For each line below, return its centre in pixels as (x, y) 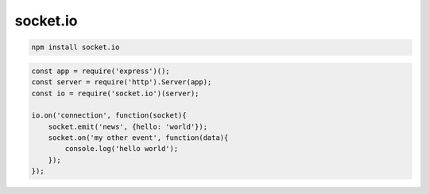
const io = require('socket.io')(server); (115, 93)
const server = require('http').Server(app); (122, 82)
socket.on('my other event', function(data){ (138, 138)
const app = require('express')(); (100, 71)
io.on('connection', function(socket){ (109, 116)
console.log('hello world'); (122, 149)
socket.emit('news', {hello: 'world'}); (128, 126)
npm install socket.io (75, 47)
